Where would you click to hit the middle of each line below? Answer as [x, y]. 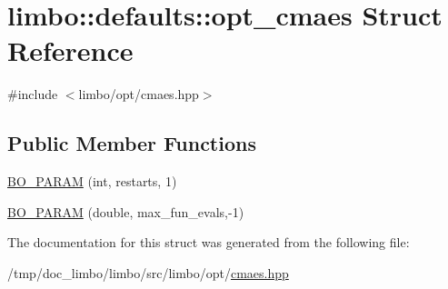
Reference [70, 50]
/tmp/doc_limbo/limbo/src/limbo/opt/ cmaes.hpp [148, 272]
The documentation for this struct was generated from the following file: [209, 242]
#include [33, 94]
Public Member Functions [132, 143]
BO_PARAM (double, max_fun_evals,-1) [126, 211]
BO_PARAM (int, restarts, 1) [92, 181]
